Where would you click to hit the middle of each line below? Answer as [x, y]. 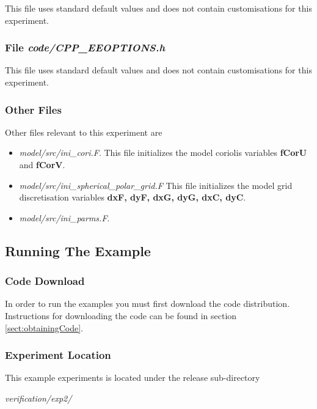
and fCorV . [42, 164]
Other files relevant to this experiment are [84, 132]
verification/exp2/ [38, 398]
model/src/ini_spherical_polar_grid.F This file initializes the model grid [156, 185]
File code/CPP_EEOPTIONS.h [85, 47]
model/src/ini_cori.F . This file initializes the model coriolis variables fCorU [163, 153]
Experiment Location [58, 355]
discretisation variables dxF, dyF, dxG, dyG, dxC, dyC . [133, 197]
